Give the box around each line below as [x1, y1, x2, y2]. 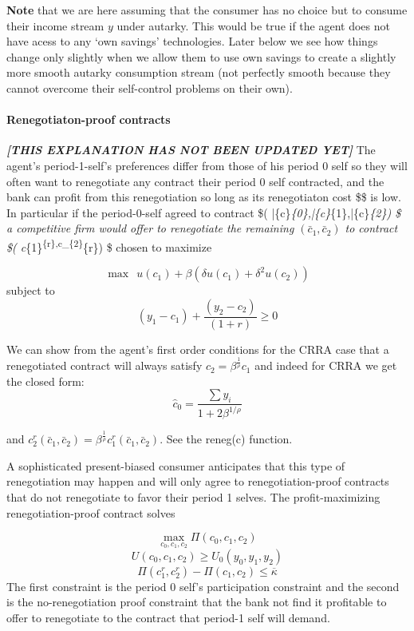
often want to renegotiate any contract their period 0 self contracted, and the [6, 173, 384, 189]
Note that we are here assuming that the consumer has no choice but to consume [6, 2, 408, 18]
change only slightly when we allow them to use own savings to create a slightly [6, 48, 396, 65]
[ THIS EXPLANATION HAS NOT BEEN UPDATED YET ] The [6, 141, 376, 158]
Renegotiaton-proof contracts [6, 111, 171, 128]
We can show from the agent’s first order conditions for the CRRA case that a [6, 340, 389, 357]
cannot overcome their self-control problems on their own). [6, 79, 293, 96]
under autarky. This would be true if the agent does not [116, 17, 390, 34]
